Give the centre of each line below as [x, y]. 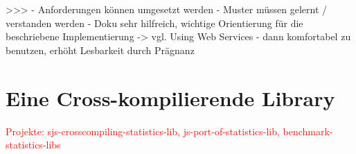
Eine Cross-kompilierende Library [170, 97]
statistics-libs [33, 145]
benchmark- [308, 131]
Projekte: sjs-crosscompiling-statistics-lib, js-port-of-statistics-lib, [143, 131]
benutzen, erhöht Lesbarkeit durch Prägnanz [100, 50]
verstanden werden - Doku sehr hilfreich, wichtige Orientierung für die [154, 23]
